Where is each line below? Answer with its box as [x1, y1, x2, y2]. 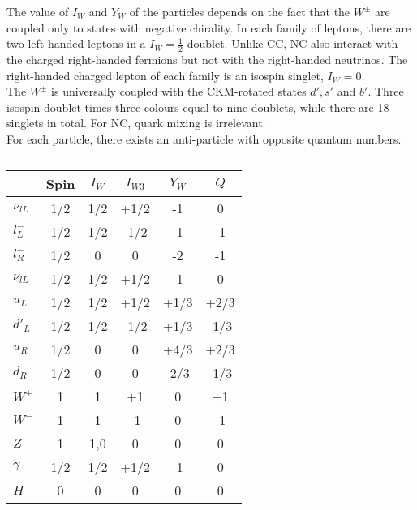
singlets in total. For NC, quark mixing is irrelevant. [6, 114, 266, 131]
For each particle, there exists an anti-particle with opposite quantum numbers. [6, 130, 402, 147]
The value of [6, 3, 69, 19]
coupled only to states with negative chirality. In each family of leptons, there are [6, 19, 411, 36]
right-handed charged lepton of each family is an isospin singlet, [6, 66, 324, 84]
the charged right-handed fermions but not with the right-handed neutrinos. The [6, 51, 408, 68]
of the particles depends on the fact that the [129, 3, 350, 19]
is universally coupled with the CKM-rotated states [51, 83, 307, 100]
